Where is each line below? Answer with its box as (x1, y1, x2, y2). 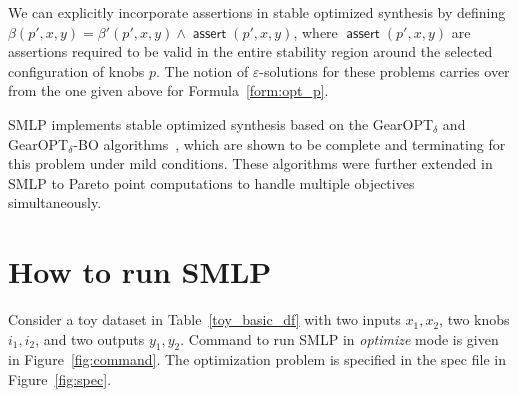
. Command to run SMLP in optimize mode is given (180, 328, 499, 349)
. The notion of (155, 60, 249, 81)
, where (293, 21, 338, 42)
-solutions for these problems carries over (259, 60, 510, 81)
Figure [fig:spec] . (8, 369, 112, 390)
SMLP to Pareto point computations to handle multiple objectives (8, 172, 415, 193)
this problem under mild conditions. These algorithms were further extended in (8, 153, 493, 174)
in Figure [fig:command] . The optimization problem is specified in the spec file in (8, 349, 506, 370)
